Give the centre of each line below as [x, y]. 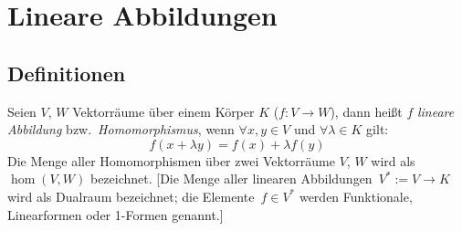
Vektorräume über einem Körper [163, 111]
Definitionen [67, 73]
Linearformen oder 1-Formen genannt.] [115, 214]
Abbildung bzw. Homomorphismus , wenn [121, 129]
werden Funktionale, [356, 196]
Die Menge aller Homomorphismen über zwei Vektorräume [172, 160]
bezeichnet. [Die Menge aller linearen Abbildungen [231, 178]
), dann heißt [366, 111]
